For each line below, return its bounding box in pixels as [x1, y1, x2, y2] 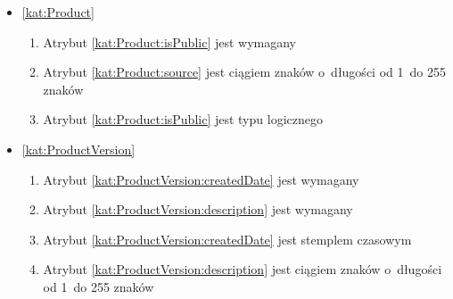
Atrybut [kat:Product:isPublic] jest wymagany [43, 32, 297, 51]
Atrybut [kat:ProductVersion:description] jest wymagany [43, 200, 353, 219]
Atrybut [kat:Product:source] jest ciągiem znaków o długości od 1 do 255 [43, 62, 446, 81]
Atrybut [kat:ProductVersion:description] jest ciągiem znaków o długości [43, 260, 442, 278]
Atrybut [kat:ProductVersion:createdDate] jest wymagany [43, 170, 359, 188]
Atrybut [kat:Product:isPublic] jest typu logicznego [43, 110, 323, 129]
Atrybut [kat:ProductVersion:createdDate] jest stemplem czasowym [43, 229, 412, 248]
